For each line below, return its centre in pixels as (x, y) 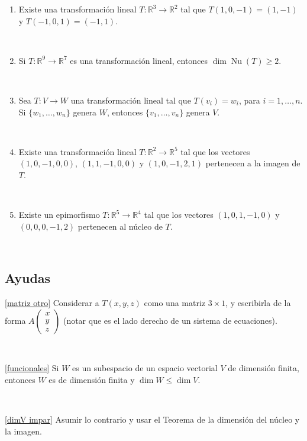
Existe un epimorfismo (59, 215)
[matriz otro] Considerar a (52, 303)
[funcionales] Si (32, 368)
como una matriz (175, 303)
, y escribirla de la (258, 303)
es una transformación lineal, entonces (139, 60)
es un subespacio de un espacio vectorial (145, 368)
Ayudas (28, 278)
